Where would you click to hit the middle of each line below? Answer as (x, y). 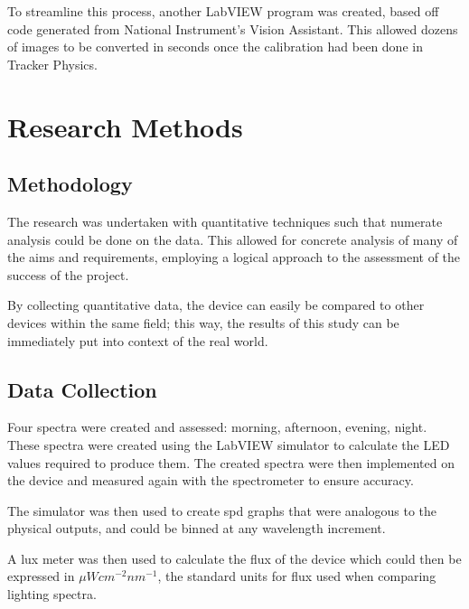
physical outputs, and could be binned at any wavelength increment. (197, 528)
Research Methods (125, 126)
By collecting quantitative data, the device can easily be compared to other (216, 305)
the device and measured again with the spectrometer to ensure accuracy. (211, 480)
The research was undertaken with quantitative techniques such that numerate (225, 221)
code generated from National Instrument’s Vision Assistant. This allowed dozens (233, 28)
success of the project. (68, 274)
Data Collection (82, 389)
